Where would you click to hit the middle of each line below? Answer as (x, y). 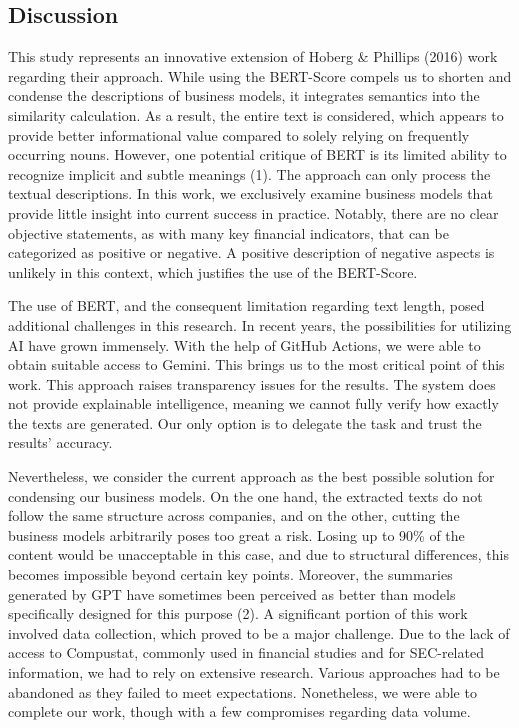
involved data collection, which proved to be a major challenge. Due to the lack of (259, 632)
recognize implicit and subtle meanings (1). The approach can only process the (249, 173)
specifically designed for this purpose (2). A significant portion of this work (238, 613)
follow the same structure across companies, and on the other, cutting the (234, 515)
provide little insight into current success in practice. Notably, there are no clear (253, 212)
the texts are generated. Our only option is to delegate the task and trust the (245, 422)
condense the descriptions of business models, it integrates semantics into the (244, 95)
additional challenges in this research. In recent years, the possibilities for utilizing (260, 324)
